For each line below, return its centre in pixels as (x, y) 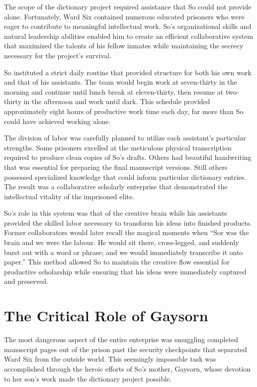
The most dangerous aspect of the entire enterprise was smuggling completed (121, 339)
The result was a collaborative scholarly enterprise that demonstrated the (116, 187)
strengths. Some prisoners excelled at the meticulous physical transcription (118, 147)
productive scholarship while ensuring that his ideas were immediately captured (125, 271)
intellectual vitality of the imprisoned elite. (69, 196)
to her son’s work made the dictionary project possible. (88, 378)
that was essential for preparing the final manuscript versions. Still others (116, 167)
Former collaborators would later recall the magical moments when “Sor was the (127, 232)
